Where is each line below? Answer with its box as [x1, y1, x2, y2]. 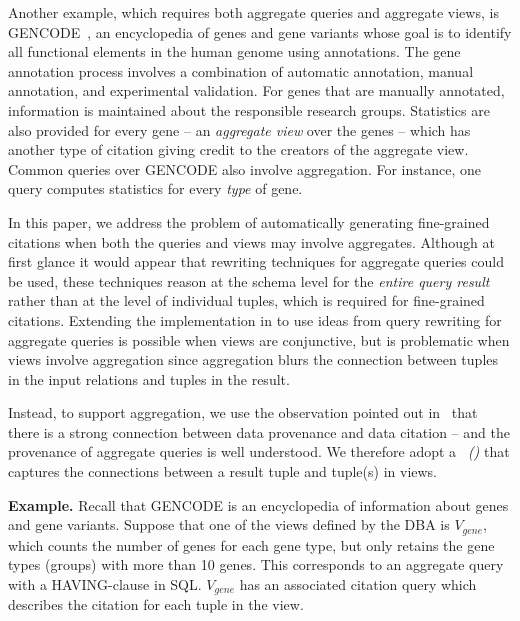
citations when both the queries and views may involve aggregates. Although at [8, 231, 495, 252]
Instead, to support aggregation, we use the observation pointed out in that [8, 402, 478, 423]
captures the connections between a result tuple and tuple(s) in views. [8, 461, 438, 482]
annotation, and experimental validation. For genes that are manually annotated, [8, 80, 505, 101]
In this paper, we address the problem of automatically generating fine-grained [8, 211, 490, 232]
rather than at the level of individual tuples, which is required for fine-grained [8, 290, 485, 311]
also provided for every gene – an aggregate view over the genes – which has [8, 119, 471, 140]
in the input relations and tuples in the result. [8, 368, 290, 389]
